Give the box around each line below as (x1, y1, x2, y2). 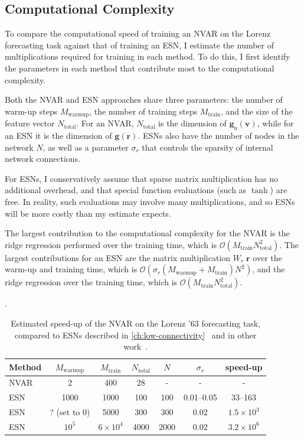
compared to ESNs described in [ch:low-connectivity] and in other (15, 328, 257, 341)
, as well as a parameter (43, 141, 129, 153)
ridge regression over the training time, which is (5, 276, 178, 288)
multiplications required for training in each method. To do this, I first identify (5, 50, 290, 63)
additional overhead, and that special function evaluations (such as (5, 184, 247, 196)
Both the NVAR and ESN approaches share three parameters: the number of (5, 93, 283, 106)
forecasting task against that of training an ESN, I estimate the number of (5, 38, 274, 51)
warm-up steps (5, 105, 58, 117)
